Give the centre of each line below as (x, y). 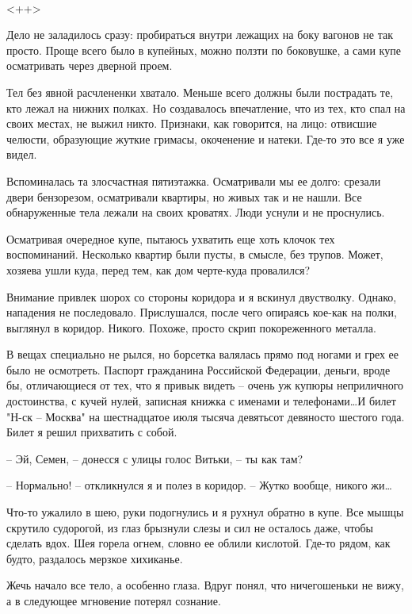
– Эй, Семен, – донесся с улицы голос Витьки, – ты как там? (155, 458)
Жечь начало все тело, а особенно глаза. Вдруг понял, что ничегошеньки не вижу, (205, 585)
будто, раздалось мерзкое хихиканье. (95, 558)
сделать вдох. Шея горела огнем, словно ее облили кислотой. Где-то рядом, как (198, 543)
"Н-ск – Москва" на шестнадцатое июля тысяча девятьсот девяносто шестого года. (206, 416)
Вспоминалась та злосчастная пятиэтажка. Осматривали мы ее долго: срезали (194, 180)
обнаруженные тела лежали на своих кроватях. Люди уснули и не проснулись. (196, 212)
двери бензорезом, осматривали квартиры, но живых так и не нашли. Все (184, 196)
